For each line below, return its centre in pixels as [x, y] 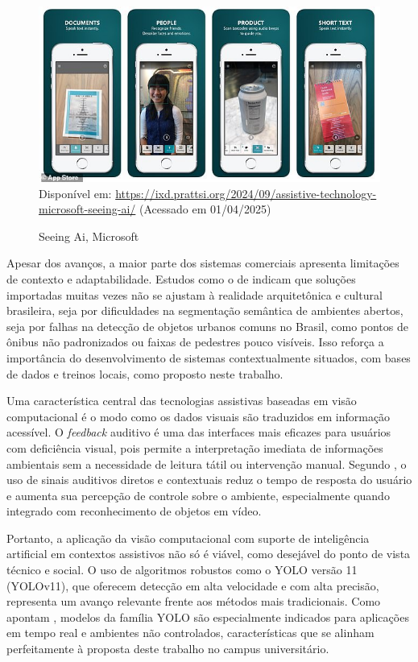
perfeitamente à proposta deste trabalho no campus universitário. [168, 649]
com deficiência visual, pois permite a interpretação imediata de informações [195, 447]
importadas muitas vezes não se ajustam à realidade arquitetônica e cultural [195, 294]
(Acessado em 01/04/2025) [205, 209]
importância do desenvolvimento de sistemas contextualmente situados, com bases [209, 357]
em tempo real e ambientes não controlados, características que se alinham [190, 633]
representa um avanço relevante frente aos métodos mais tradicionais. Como [194, 601]
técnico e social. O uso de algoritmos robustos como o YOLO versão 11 [182, 570]
